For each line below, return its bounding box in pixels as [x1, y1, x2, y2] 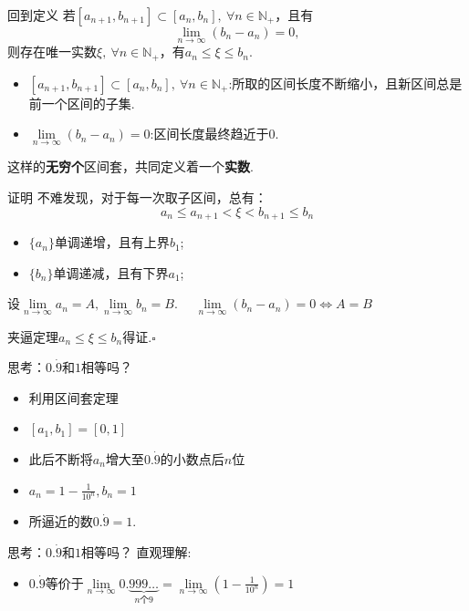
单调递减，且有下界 [53, 263, 169, 282]
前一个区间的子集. [28, 93, 135, 112]
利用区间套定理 [28, 388, 119, 407]
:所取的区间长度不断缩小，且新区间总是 [228, 73, 463, 92]
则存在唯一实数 [7, 42, 97, 61]
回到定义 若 [7, 5, 76, 24]
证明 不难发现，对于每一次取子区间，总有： [7, 188, 267, 207]
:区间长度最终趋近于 [150, 124, 269, 143]
